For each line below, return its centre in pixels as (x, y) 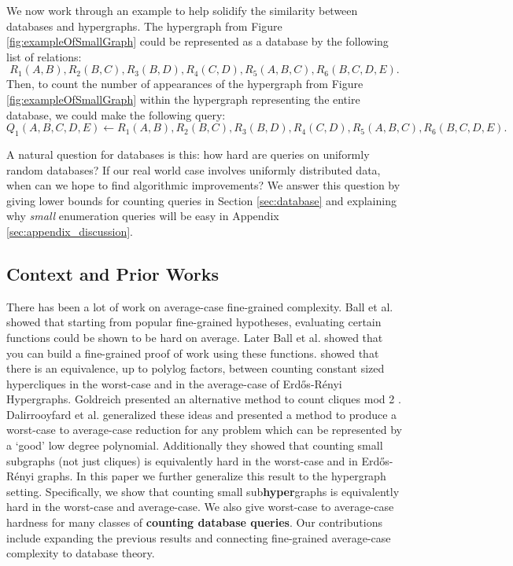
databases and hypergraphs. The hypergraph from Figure (144, 26)
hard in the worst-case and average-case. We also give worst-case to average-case (200, 507)
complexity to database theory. (81, 553)
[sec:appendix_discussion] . (70, 231)
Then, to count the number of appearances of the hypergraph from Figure (185, 84)
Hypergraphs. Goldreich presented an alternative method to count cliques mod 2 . (204, 399)
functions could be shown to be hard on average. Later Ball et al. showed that (195, 337)
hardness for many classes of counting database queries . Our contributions (194, 522)
